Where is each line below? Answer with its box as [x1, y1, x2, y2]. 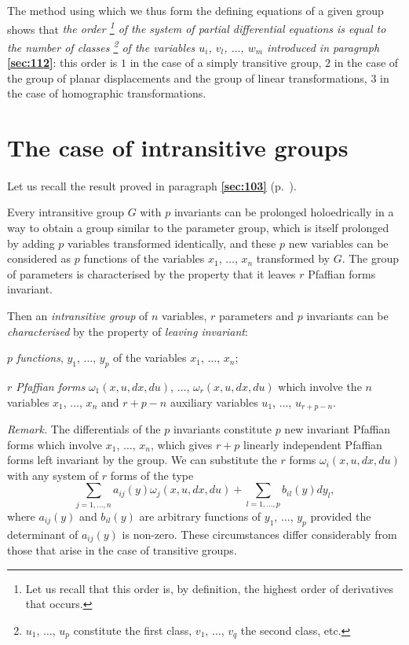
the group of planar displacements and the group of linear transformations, [7, 69, 367, 86]
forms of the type [110, 466, 194, 483]
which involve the [278, 378, 362, 394]
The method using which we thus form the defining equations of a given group [7, 2, 384, 18]
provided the [310, 507, 371, 524]
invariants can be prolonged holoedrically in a [173, 204, 394, 220]
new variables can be [288, 234, 389, 251]
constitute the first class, [73, 621, 192, 638]
